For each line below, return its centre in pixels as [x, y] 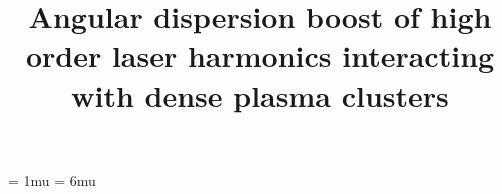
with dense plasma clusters [260, 94]
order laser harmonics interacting [260, 55]
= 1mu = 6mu [52, 179]
